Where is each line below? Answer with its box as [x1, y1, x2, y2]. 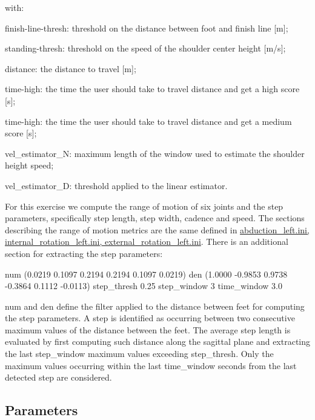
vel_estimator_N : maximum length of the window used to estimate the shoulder [5, 147, 305, 159]
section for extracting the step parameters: [5, 247, 163, 259]
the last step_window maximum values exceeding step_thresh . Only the [5, 347, 274, 360]
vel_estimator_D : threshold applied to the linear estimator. [5, 179, 228, 192]
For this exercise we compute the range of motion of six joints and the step [5, 199, 283, 212]
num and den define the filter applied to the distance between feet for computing [5, 299, 305, 312]
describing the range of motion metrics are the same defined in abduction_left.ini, [5, 223, 310, 236]
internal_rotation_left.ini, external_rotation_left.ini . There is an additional [5, 235, 288, 248]
